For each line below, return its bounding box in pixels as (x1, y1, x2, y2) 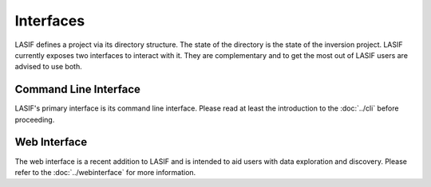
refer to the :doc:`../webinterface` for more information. (14, 167, 196, 177)
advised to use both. (14, 62, 83, 72)
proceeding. (14, 115, 55, 124)
